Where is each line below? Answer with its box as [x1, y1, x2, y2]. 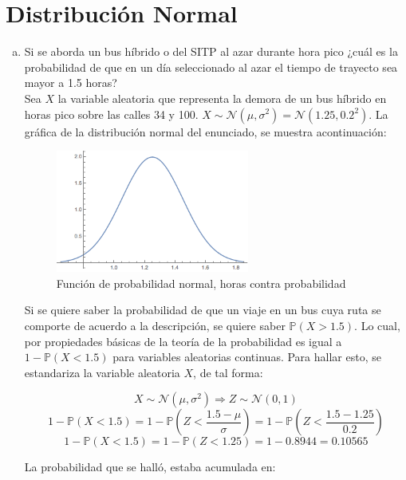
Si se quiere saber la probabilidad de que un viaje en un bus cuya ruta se [24, 301, 381, 318]
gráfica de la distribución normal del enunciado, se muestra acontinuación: [24, 123, 387, 140]
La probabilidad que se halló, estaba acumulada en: [24, 458, 276, 475]
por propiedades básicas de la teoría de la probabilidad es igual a [24, 332, 342, 349]
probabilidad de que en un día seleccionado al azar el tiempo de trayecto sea [24, 58, 398, 75]
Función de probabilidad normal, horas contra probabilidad [56, 274, 346, 291]
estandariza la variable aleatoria [24, 364, 180, 380]
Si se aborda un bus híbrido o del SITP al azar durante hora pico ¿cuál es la [24, 43, 398, 60]
